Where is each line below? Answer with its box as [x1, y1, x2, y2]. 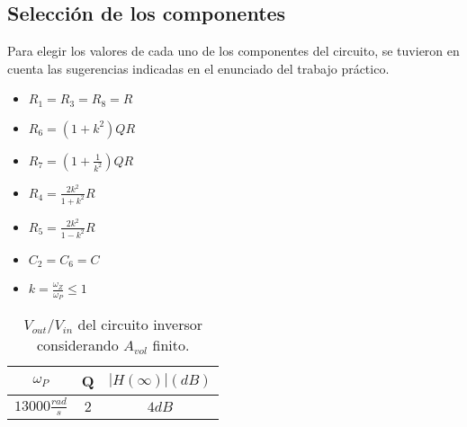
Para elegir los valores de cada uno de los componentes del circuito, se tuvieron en [7, 41, 460, 60]
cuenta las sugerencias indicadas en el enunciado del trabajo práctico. [7, 58, 390, 77]
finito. [152, 334, 190, 356]
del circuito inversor [77, 314, 203, 335]
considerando [36, 334, 119, 356]
